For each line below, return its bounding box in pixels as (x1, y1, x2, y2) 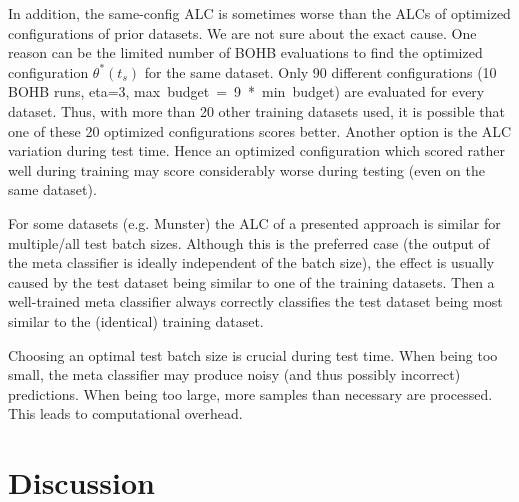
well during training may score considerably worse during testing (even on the (8, 159, 485, 180)
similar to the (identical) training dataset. (8, 310, 264, 331)
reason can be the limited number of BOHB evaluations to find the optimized (8, 42, 483, 63)
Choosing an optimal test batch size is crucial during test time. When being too (8, 344, 498, 365)
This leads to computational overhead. (8, 403, 243, 424)
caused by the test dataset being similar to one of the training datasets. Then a (8, 271, 495, 292)
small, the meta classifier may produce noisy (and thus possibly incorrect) (8, 364, 461, 385)
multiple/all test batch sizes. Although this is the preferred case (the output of (8, 232, 490, 253)
